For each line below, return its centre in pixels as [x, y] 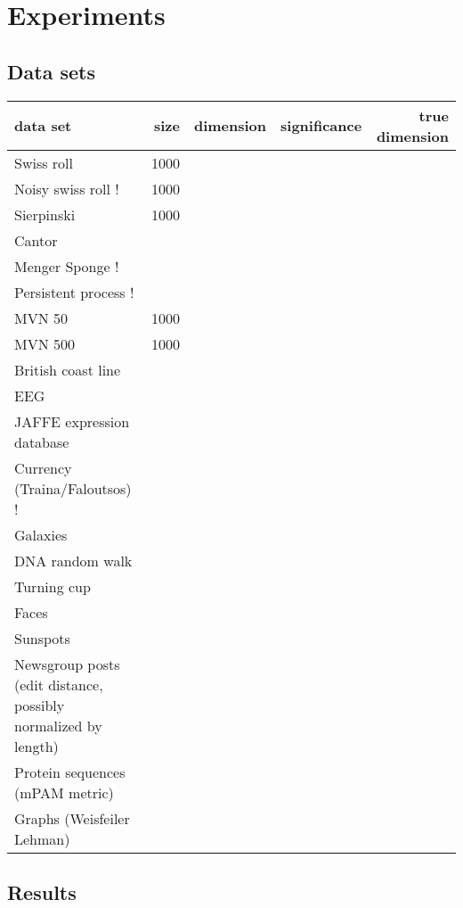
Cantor [36, 240]
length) [37, 746]
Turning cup [53, 586]
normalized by [58, 725]
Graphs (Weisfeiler [72, 818]
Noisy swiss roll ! [67, 188]
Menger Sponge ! [67, 266]
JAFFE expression [72, 421]
